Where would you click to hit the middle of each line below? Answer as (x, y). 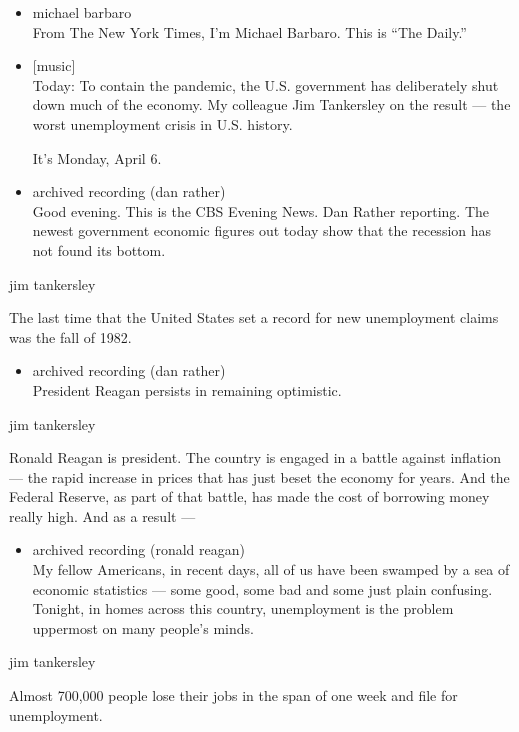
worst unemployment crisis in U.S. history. (162, 123)
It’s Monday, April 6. (97, 157)
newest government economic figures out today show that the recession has (262, 230)
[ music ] (54, 65)
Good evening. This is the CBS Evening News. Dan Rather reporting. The (261, 210)
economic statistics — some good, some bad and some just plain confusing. (262, 588)
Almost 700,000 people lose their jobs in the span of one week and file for (233, 695)
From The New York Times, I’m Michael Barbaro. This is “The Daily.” (249, 31)
